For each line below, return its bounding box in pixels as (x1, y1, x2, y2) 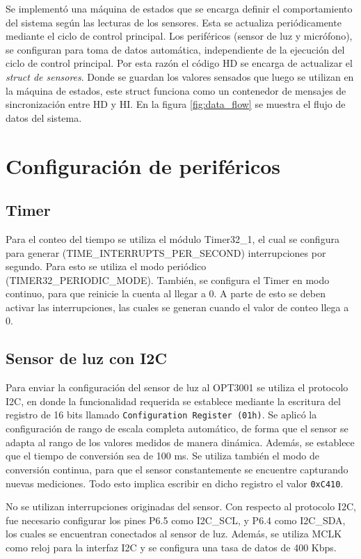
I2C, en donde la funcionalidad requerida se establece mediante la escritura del (6, 393, 341, 408)
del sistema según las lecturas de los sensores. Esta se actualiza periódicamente (6, 15, 342, 29)
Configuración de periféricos (6, 151, 281, 180)
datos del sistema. (6, 110, 82, 125)
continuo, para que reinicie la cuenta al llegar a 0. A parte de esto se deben (6, 286, 326, 301)
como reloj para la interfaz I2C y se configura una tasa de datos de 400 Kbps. (6, 540, 337, 554)
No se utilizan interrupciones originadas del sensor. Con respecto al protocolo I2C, (6, 499, 356, 514)
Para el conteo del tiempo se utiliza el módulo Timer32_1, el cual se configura (6, 231, 339, 246)
